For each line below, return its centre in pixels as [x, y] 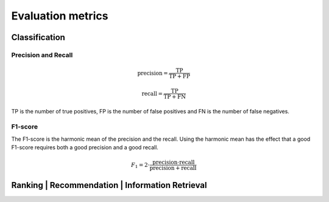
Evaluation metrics [60, 16]
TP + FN [175, 96]
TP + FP [179, 76]
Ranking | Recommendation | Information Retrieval [109, 185]
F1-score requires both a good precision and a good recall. [85, 147]
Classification [38, 37]
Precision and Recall [42, 55]
